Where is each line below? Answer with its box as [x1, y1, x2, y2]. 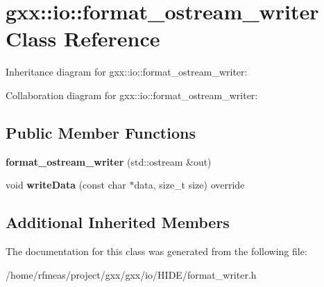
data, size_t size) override [134, 177, 245, 192]
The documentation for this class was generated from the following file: [6, 244, 307, 259]
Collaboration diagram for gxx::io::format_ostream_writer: [6, 87, 258, 102]
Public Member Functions [6, 121, 196, 143]
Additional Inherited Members [6, 211, 230, 233]
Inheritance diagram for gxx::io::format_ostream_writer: [6, 64, 248, 79]
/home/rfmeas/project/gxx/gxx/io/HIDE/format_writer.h [6, 267, 257, 281]
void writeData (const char [6, 177, 126, 192]
